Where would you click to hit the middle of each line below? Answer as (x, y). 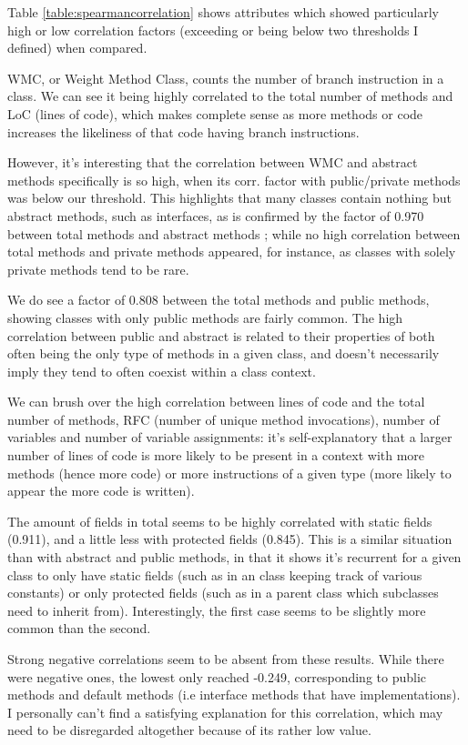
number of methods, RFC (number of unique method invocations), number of (224, 419)
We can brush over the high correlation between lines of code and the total (216, 402)
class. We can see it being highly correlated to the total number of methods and (230, 96)
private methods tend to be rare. (98, 269)
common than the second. (79, 628)
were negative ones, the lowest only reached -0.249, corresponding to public (217, 676)
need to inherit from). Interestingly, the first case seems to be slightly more (217, 610)
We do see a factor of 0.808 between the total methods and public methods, (219, 300)
